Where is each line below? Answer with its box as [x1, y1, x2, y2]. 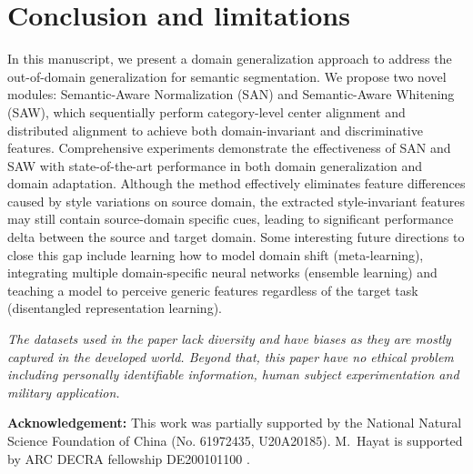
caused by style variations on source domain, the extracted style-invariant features [7, 191, 466, 210]
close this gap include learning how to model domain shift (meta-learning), [7, 245, 424, 264]
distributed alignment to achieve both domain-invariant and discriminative [7, 120, 423, 139]
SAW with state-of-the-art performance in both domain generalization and [7, 156, 423, 175]
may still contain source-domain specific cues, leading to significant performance [7, 209, 454, 228]
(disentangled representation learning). [7, 298, 222, 318]
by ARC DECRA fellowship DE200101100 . [7, 449, 250, 468]
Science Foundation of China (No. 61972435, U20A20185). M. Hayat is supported [7, 431, 463, 449]
